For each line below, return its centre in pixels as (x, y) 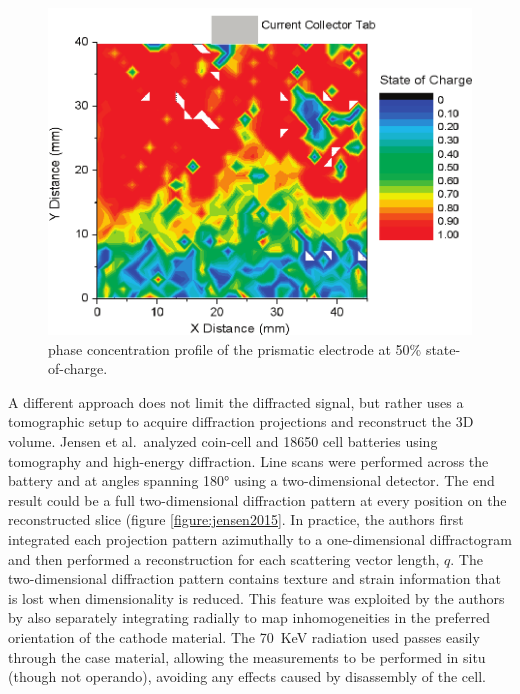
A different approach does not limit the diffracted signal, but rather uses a (236, 401)
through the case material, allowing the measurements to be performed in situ (247, 656)
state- (443, 348)
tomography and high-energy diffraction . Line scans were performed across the (248, 460)
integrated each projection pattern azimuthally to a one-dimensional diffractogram (260, 539)
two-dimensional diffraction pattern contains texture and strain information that (254, 578)
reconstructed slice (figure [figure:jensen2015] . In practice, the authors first (236, 519)
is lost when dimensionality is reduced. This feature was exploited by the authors (256, 597)
